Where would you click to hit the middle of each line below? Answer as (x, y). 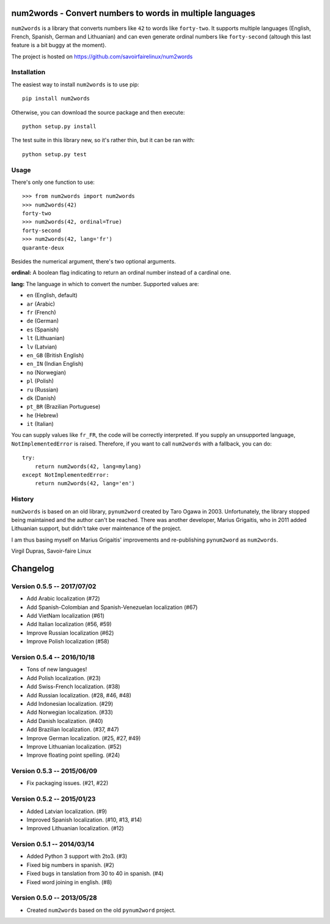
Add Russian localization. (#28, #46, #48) (79, 695)
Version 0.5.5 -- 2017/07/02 (54, 586)
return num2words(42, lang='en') (85, 483)
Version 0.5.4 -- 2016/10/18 (53, 657)
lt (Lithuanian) (46, 338)
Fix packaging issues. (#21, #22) (68, 783)
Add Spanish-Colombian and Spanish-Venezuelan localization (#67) (112, 607)
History (23, 499)
